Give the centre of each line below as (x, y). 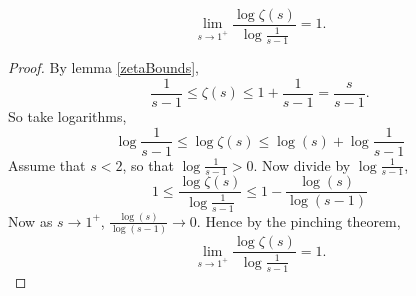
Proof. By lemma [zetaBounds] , (103, 67)
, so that (148, 164)
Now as (30, 220)
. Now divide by (302, 164)
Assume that (47, 164)
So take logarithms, (67, 115)
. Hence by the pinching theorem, (298, 220)
